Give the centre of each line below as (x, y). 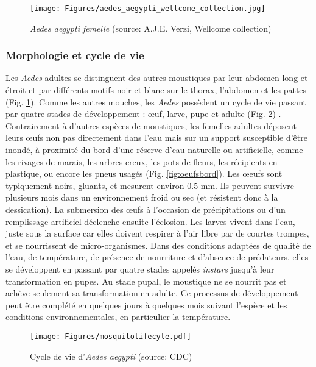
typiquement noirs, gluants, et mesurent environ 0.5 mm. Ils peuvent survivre (150, 185)
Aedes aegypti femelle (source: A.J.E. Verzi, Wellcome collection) (151, 28)
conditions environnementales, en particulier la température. (118, 317)
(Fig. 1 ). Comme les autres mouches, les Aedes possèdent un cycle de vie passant (156, 102)
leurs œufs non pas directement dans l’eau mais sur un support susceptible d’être (156, 137)
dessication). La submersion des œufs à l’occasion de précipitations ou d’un (146, 209)
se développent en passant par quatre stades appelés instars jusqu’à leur (140, 269)
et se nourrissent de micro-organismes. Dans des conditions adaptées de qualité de (158, 245)
